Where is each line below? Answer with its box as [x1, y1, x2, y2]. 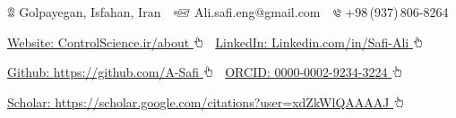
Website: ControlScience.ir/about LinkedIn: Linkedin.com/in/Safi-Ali [7, 32, 409, 51]
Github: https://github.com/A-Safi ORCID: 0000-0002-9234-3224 [7, 63, 388, 81]
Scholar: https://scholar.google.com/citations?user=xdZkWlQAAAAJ [7, 92, 390, 111]
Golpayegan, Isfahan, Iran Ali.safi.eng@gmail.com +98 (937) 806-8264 [19, 3, 449, 21]
